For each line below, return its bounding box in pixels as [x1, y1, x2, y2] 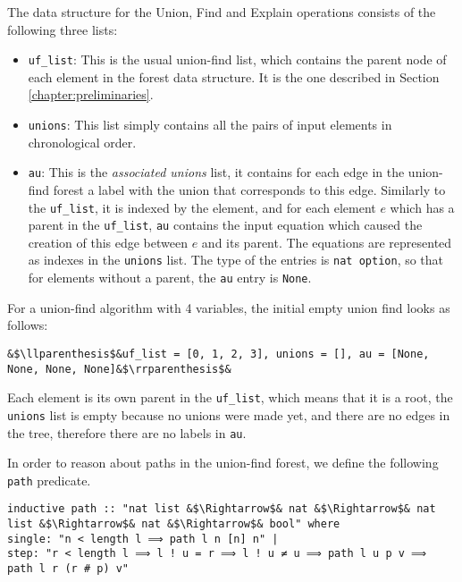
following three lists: [7, 20, 118, 38]
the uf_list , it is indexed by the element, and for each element [28, 198, 376, 216]
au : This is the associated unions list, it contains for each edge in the [28, 163, 405, 181]
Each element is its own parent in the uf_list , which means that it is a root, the [7, 388, 453, 407]
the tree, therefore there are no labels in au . [7, 423, 247, 442]
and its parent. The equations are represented [201, 232, 452, 251]
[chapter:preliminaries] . [28, 85, 154, 104]
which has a [390, 198, 455, 216]
